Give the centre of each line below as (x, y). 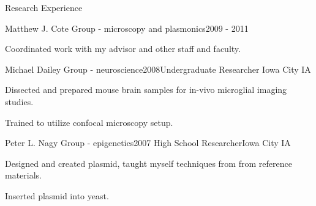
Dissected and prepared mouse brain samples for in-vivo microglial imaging (146, 90)
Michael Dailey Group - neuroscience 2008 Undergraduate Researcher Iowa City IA (158, 69)
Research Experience (44, 7)
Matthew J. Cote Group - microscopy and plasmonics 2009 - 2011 (127, 28)
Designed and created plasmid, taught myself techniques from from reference (149, 163)
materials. (24, 175)
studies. (19, 101)
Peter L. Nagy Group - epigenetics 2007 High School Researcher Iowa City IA (148, 143)
